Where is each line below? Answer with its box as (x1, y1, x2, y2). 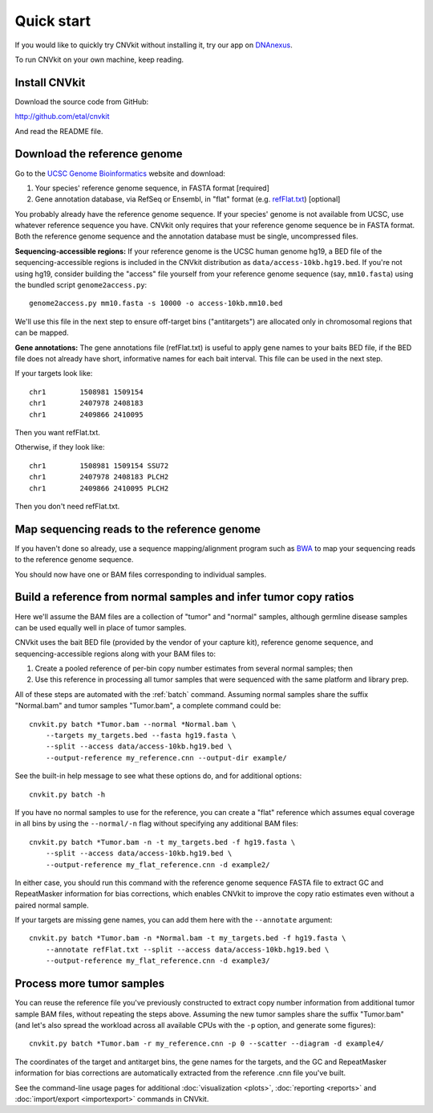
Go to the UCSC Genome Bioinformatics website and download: (14, 169, 226, 178)
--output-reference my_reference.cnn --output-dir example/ (45, 753, 288, 762)
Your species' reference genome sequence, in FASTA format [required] (34, 183, 270, 193)
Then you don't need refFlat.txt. (14, 501, 120, 511)
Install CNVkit (14, 75, 86, 89)
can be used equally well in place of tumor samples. (14, 622, 187, 632)
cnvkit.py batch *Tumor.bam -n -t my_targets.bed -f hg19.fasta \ (29, 838, 296, 846)
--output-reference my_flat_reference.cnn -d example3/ (45, 956, 270, 965)
